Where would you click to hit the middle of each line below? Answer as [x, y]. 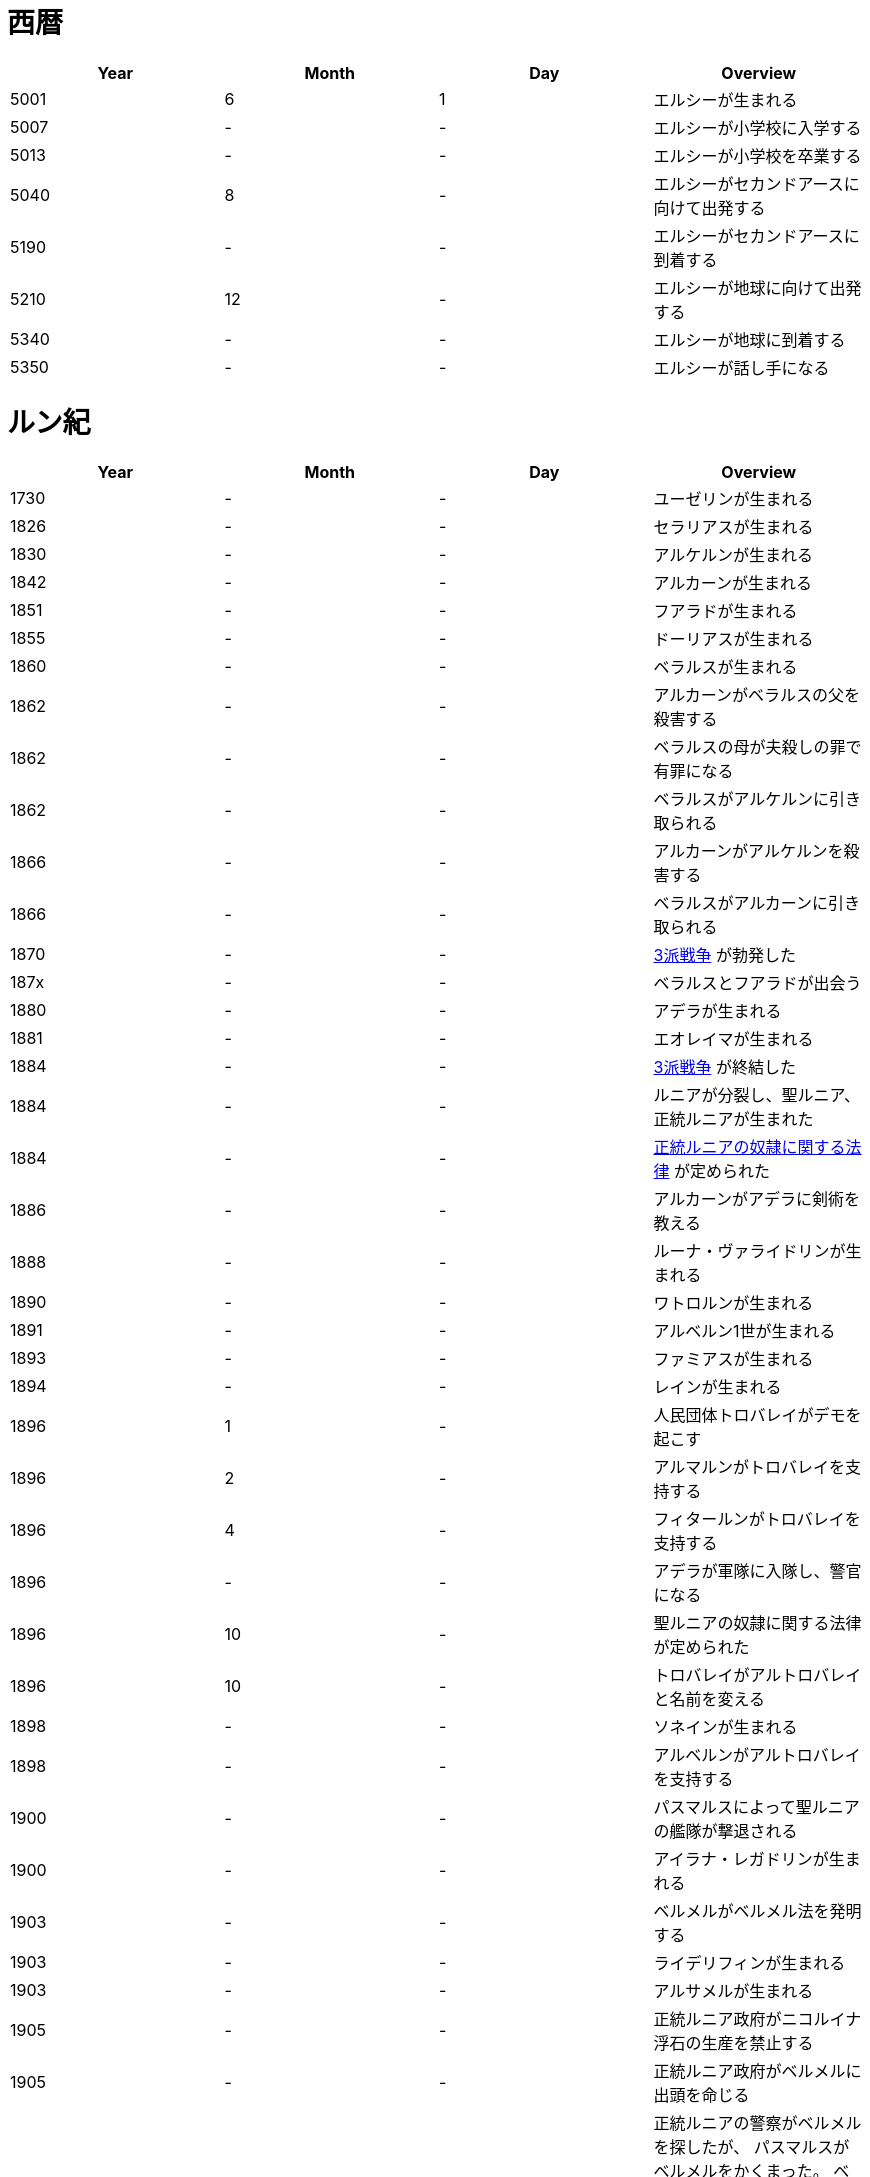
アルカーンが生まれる [733, 583]
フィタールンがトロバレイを [757, 1519]
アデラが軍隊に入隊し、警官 [757, 1571]
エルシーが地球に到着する [749, 339]
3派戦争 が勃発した [724, 955]
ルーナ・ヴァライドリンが [749, 1251]
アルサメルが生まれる [733, 1991]
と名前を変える [709, 1699]
